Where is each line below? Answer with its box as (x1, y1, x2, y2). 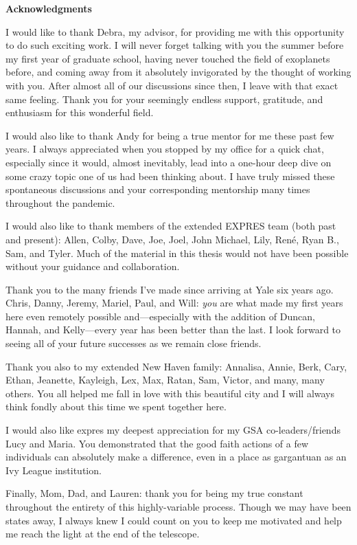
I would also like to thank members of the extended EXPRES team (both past (5, 219, 336, 233)
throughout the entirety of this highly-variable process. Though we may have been (5, 500, 352, 513)
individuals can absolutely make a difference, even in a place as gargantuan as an (5, 449, 347, 464)
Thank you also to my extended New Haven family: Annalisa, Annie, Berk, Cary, (5, 359, 347, 373)
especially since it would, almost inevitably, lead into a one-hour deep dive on (5, 155, 332, 169)
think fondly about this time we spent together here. (5, 399, 227, 414)
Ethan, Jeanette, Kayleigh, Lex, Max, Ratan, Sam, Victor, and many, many (5, 372, 325, 387)
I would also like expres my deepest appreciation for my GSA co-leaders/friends (5, 423, 341, 437)
